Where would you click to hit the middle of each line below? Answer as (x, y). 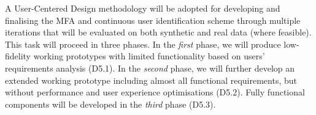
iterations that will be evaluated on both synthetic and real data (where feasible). (158, 32)
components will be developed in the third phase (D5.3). (110, 104)
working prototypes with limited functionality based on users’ (149, 56)
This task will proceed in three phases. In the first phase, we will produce (143, 44)
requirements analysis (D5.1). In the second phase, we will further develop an (150, 68)
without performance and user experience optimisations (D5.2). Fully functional (155, 92)
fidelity (18, 56)
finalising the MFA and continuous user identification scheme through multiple (153, 20)
